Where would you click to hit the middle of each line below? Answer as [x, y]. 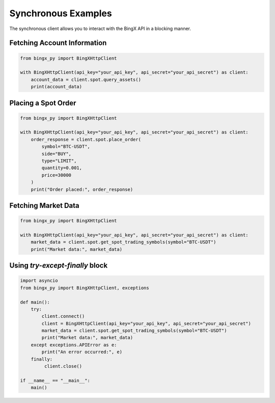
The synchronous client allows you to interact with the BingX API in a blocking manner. [100, 29]
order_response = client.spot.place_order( [86, 139]
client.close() [63, 366]
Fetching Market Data [45, 206]
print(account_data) [57, 87]
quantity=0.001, [62, 168]
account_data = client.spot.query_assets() [86, 79]
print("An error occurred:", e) [82, 352]
